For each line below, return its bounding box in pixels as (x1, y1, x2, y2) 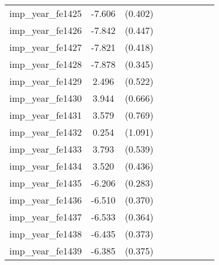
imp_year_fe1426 (9, 23, 82, 37)
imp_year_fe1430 (9, 91, 82, 105)
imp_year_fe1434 (9, 159, 82, 173)
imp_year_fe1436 (9, 193, 82, 207)
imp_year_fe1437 (9, 210, 82, 223)
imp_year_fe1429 (9, 74, 82, 88)
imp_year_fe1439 (9, 244, 82, 257)
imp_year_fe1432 (9, 125, 82, 139)
